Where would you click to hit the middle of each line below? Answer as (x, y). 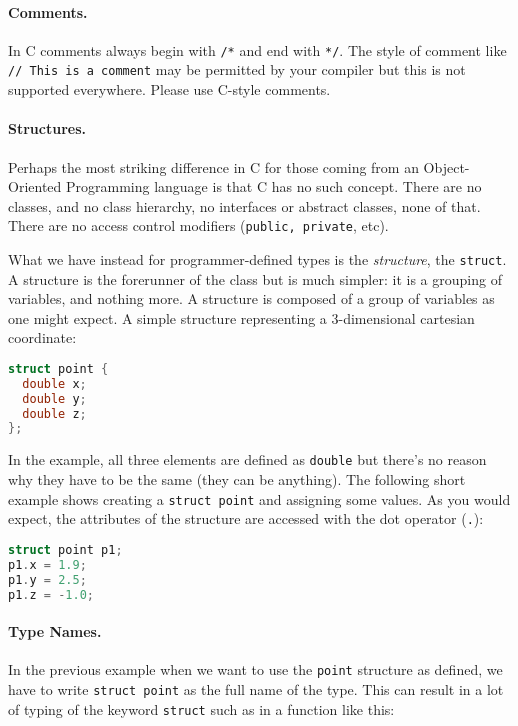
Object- (446, 166)
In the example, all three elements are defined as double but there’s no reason (247, 459)
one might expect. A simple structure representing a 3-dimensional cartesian (241, 317)
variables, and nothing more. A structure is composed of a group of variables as (251, 298)
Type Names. (55, 631)
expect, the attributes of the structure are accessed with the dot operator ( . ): (246, 518)
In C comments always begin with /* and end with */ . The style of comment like (257, 49)
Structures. (47, 128)
